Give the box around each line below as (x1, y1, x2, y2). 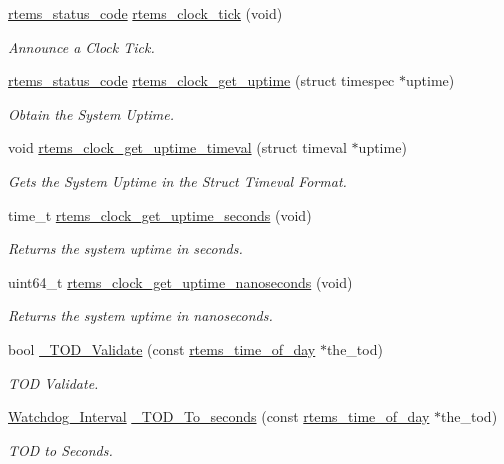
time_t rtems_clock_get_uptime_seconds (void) (8, 204, 312, 225)
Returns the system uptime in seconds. (8, 238, 243, 259)
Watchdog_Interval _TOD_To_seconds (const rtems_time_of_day (8, 406, 430, 427)
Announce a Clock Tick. (8, 36, 155, 57)
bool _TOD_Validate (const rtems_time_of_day (8, 338, 316, 359)
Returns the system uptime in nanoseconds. (8, 305, 273, 326)
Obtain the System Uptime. (8, 103, 175, 124)
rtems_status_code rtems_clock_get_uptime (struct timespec (8, 70, 395, 91)
